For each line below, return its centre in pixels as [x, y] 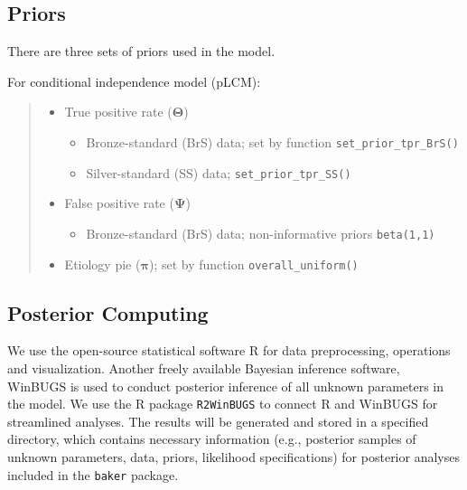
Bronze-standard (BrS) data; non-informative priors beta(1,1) [261, 233]
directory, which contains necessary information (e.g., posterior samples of [212, 439]
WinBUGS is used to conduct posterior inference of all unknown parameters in [226, 386]
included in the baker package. [93, 474]
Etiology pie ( [103, 264]
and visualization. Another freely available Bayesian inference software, [204, 368]
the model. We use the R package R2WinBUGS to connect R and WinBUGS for [223, 404]
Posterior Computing [108, 312]
